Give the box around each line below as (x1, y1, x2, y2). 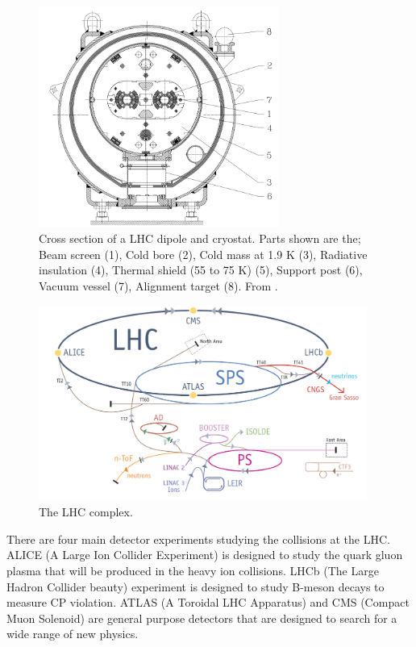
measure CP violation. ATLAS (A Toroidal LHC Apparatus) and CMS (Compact (6, 594, 410, 611)
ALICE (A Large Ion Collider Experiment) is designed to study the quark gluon (6, 546, 403, 563)
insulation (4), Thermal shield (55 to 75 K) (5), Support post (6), (39, 261, 363, 278)
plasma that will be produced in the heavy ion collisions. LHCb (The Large (6, 561, 379, 578)
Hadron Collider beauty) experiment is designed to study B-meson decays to (6, 578, 385, 595)
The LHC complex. (39, 503, 133, 520)
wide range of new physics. (6, 625, 139, 642)
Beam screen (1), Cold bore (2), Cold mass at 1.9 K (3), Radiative (39, 245, 368, 262)
